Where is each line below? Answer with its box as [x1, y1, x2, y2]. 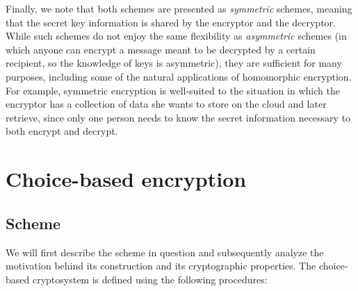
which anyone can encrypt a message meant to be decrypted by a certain [6, 42, 316, 56]
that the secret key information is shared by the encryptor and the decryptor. [6, 15, 336, 29]
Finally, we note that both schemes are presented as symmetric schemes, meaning [6, 1, 352, 15]
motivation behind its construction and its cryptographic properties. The [6, 258, 316, 273]
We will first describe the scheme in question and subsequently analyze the [6, 244, 324, 259]
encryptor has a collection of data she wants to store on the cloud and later [6, 97, 327, 111]
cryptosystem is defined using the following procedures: [32, 272, 268, 286]
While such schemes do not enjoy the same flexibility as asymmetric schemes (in [6, 28, 347, 43]
